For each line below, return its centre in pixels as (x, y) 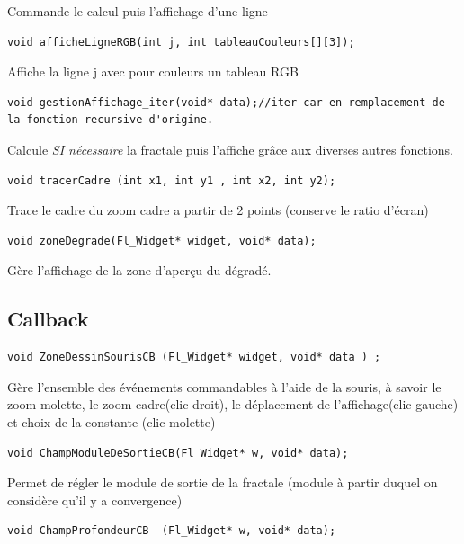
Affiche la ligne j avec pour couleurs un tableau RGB (153, 71)
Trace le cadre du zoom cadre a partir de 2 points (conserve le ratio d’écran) (218, 210)
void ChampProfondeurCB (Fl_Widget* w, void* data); (172, 531)
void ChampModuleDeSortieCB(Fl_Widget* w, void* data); (178, 453)
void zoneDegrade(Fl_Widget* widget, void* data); (162, 241)
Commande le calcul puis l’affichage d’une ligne (138, 11)
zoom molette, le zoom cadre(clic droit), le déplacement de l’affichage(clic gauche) (233, 404)
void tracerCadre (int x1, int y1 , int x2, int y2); (172, 180)
